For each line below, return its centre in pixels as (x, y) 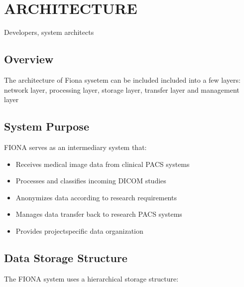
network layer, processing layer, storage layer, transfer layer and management (122, 89)
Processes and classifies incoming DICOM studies (91, 181)
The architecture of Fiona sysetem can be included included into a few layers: (122, 79)
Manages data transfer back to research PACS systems (99, 214)
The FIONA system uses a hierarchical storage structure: (91, 278)
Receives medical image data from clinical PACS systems (103, 164)
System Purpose (47, 126)
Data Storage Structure (66, 257)
